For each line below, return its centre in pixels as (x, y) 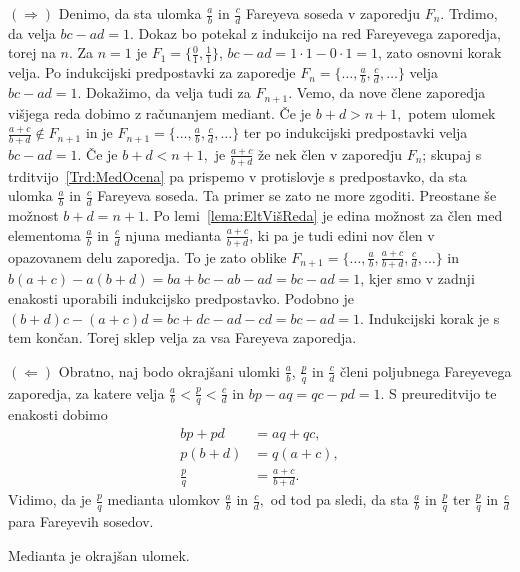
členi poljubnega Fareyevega (426, 370)
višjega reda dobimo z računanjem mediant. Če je (160, 112)
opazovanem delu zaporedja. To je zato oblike (147, 256)
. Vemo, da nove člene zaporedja (387, 92)
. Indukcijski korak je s (430, 317)
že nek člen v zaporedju (330, 153)
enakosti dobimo (58, 414)
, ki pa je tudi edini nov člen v (342, 234)
